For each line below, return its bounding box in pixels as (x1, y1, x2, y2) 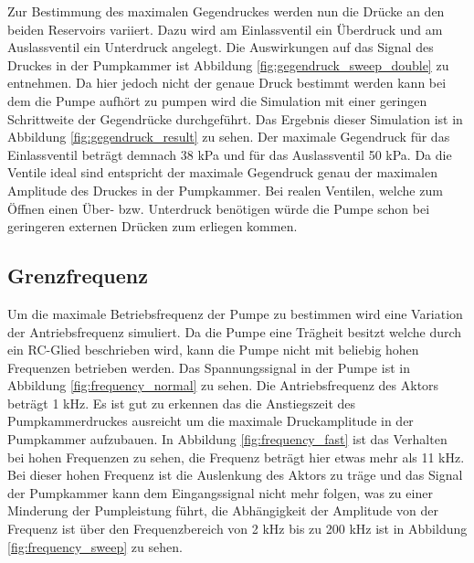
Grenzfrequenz (7, 261, 148, 290)
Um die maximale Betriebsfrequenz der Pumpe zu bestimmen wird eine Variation (7, 303, 463, 323)
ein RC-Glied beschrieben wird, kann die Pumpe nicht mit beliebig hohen (7, 340, 419, 359)
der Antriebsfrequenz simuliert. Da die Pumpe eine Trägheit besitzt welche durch (7, 322, 462, 341)
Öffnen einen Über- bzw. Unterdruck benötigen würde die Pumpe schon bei (7, 198, 430, 218)
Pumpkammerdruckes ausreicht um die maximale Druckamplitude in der (7, 411, 414, 430)
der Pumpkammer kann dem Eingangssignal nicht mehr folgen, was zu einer (7, 483, 433, 502)
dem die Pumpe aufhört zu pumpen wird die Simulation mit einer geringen (7, 90, 427, 110)
